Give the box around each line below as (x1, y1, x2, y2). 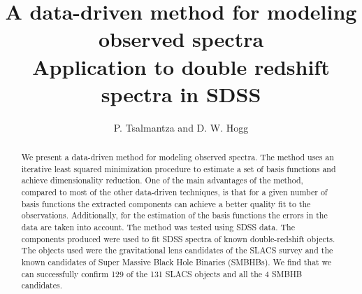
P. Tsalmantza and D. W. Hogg (113, 120, 249, 134)
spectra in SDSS (101, 79, 261, 108)
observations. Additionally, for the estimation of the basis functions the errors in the (21, 209, 328, 221)
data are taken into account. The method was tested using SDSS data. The (21, 221, 295, 233)
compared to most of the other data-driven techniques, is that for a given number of (21, 186, 328, 198)
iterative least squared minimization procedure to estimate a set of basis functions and (21, 162, 336, 174)
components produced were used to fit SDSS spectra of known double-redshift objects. (21, 232, 335, 244)
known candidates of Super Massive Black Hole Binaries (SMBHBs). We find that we (21, 255, 332, 267)
